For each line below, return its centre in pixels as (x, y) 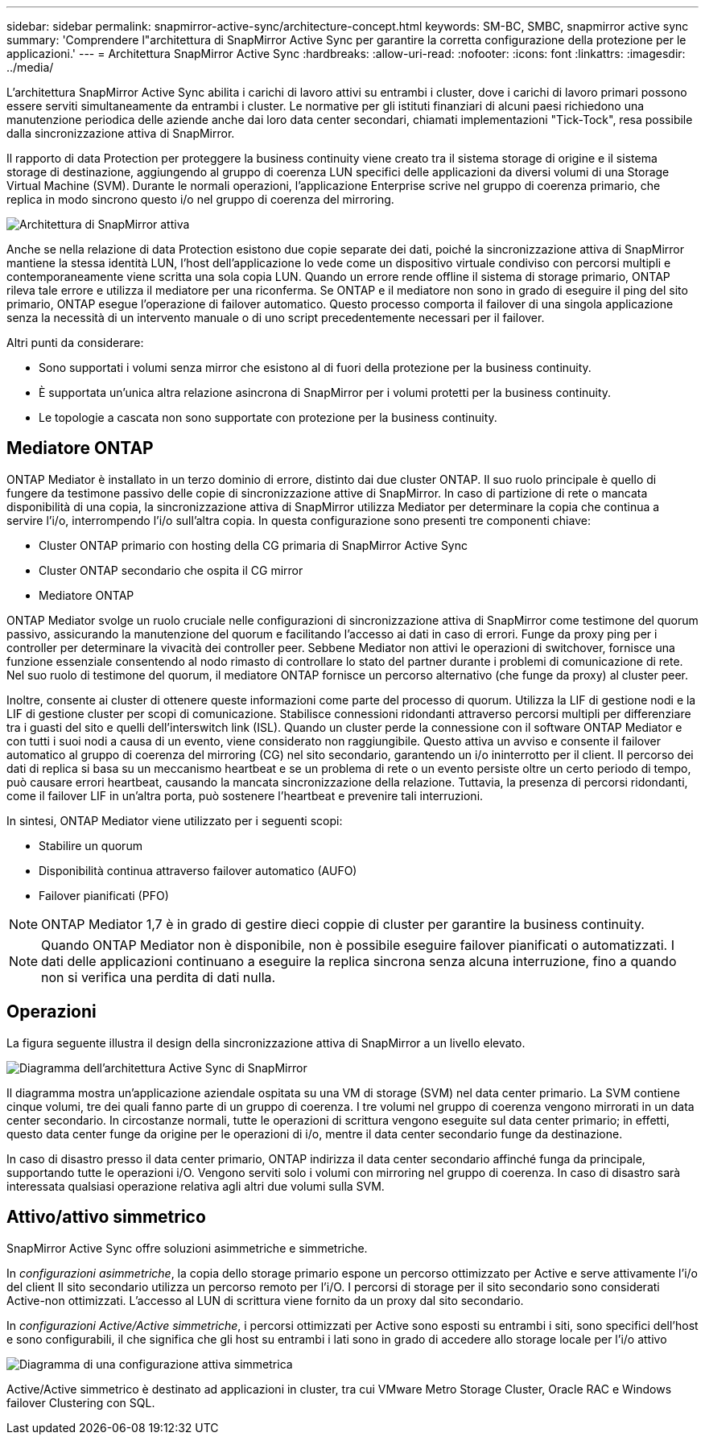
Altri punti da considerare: (75, 343)
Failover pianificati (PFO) (104, 895)
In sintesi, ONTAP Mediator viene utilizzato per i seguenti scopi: (175, 820)
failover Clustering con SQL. (81, 1402)
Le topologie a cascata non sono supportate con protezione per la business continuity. (268, 417)
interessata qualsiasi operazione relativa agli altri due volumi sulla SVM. (196, 1186)
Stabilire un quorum (91, 845)
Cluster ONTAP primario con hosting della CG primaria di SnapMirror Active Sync (254, 545)
